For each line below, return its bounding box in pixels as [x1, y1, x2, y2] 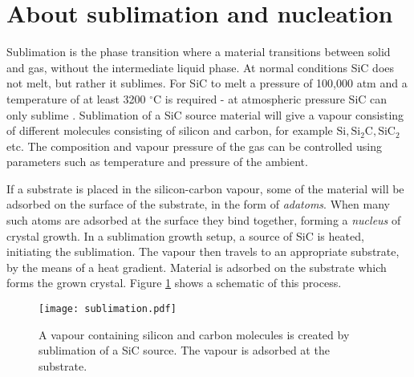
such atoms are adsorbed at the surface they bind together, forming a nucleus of [6, 212, 401, 229]
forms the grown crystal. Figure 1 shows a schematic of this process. [6, 274, 342, 291]
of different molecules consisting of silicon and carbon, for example [6, 122, 333, 139]
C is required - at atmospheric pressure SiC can [153, 90, 388, 107]
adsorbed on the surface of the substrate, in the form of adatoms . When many [6, 196, 390, 213]
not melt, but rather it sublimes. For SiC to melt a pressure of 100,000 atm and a [6, 75, 408, 91]
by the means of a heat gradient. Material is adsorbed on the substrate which [6, 258, 387, 275]
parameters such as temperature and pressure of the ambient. [6, 153, 308, 170]
